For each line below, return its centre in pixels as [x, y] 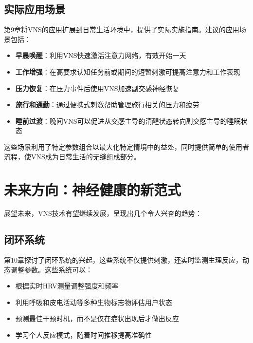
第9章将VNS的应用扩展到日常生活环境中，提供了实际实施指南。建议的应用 [122, 29]
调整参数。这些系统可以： [51, 269]
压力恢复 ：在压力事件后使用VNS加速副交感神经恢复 [97, 88]
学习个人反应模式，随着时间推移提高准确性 [83, 335]
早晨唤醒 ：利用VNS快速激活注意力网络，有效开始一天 [101, 55]
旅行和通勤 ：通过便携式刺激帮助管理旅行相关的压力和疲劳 [107, 105]
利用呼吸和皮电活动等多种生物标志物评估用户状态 [94, 302]
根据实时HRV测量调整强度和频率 [67, 286]
